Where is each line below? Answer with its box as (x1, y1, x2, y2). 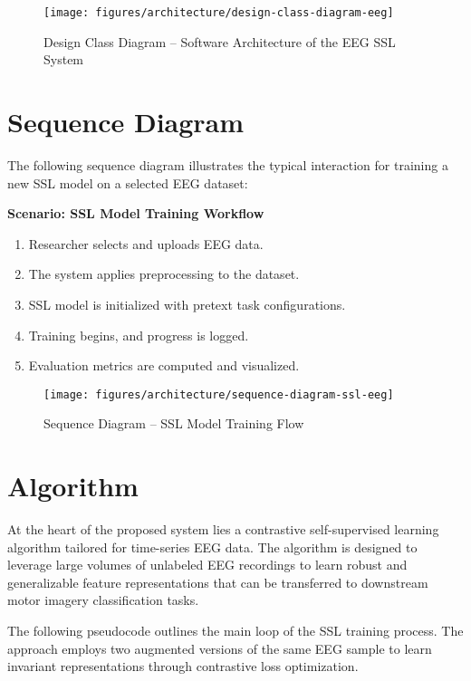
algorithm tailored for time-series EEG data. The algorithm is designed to (7, 537, 418, 556)
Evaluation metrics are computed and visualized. (28, 356, 300, 375)
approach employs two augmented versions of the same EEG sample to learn (7, 638, 432, 657)
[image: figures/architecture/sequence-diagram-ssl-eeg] (43, 388, 394, 401)
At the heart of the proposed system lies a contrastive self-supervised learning (7, 520, 439, 539)
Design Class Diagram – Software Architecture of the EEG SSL (43, 32, 396, 51)
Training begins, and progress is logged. (28, 325, 249, 344)
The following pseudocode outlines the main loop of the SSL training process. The (7, 621, 464, 640)
